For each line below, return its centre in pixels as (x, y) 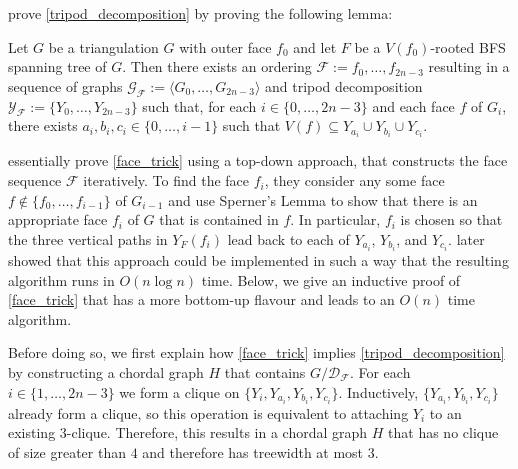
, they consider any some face (354, 180)
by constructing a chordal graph (106, 371)
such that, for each (199, 105)
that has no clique (443, 432)
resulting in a (469, 66)
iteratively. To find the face (166, 180)
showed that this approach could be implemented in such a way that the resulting (258, 259)
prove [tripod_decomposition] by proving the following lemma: (200, 13)
